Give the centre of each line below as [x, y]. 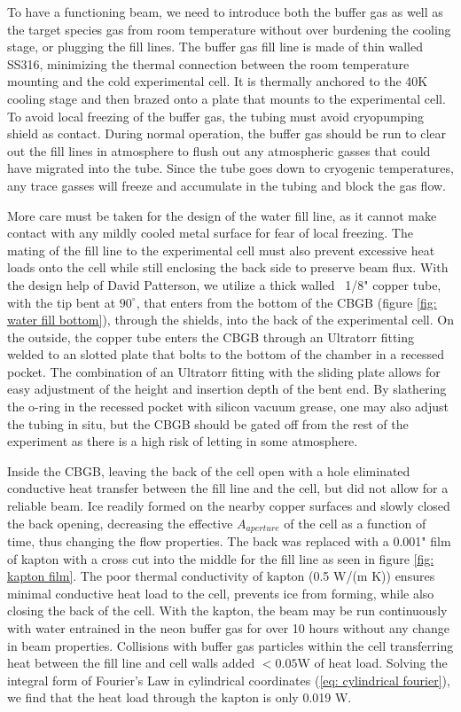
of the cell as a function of [355, 523]
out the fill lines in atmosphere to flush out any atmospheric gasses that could [219, 150]
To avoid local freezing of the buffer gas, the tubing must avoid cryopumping [216, 116]
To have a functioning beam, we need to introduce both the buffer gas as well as [225, 12]
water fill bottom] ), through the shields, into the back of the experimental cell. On [230, 320]
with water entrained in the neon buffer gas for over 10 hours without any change [228, 628]
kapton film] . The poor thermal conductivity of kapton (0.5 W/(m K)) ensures [221, 576]
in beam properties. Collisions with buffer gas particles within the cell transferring [230, 645]
